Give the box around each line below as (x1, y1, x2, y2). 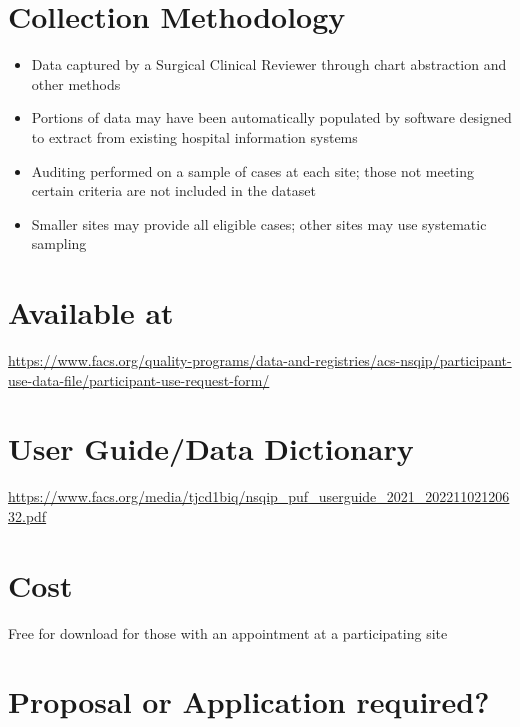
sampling (31, 233, 87, 254)
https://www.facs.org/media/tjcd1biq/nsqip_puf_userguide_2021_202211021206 (8, 486, 510, 507)
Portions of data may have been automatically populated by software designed (31, 107, 512, 128)
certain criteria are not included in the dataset (31, 180, 316, 201)
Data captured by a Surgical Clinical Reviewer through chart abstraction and (31, 54, 507, 75)
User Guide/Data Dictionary (8, 428, 414, 469)
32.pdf (8, 505, 47, 526)
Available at (8, 292, 174, 333)
